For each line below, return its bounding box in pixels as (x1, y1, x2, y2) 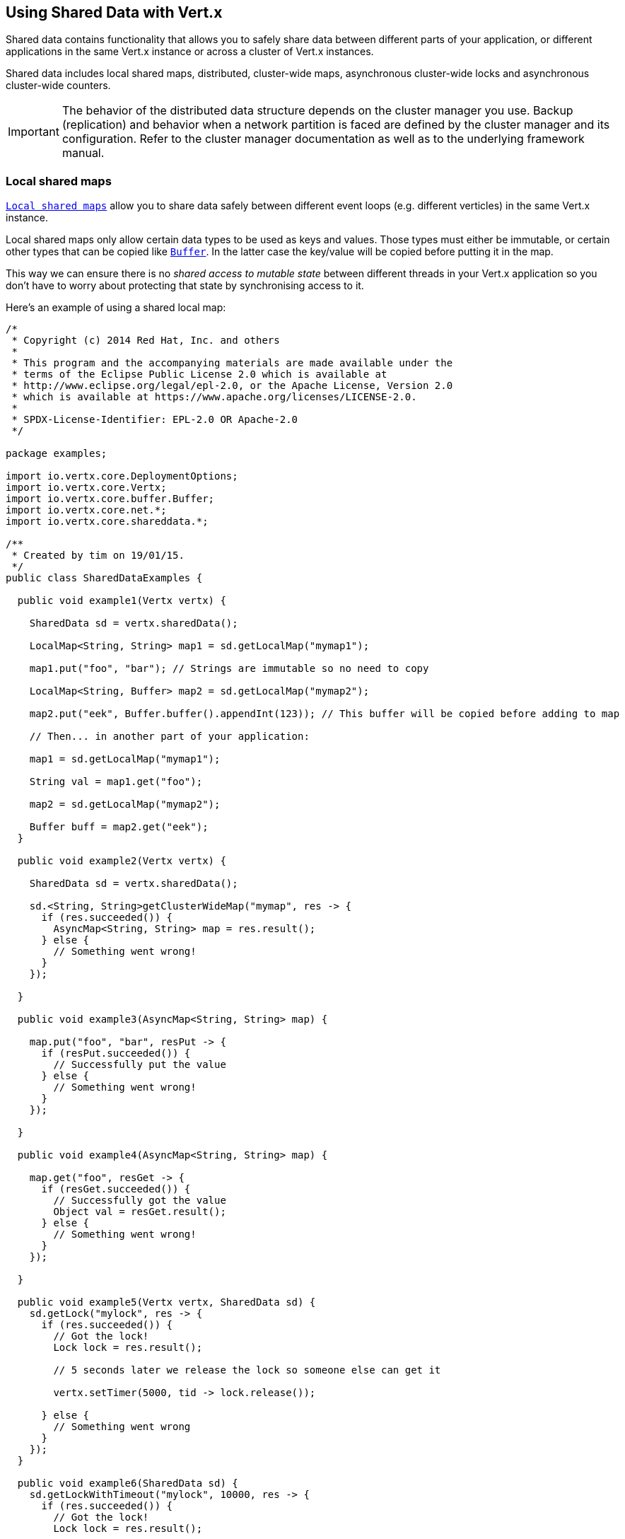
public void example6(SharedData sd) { (17, 1477, 238, 1489)
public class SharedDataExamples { (6, 572, 203, 584)
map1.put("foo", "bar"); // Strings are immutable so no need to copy (29, 663, 429, 675)
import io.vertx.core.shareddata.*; (6, 516, 209, 528)
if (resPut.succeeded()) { (41, 1047, 191, 1059)
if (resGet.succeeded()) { (41, 1183, 191, 1195)
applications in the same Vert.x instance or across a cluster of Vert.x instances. (6, 45, 374, 58)
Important (8, 124, 59, 139)
